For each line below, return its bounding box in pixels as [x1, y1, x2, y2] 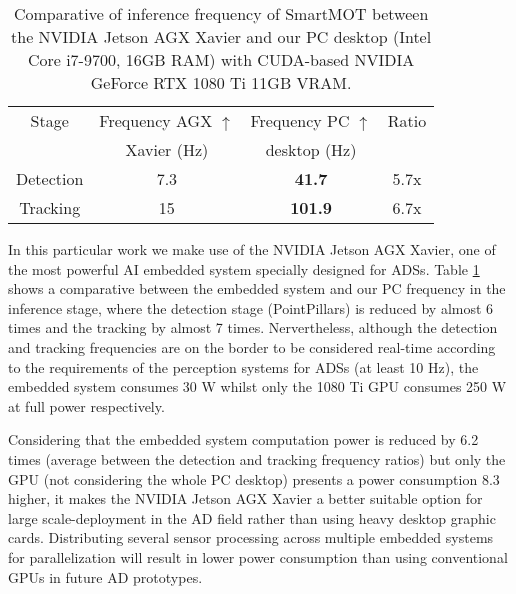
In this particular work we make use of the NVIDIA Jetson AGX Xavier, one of [8, 239, 496, 259]
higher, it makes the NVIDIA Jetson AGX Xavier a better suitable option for [8, 488, 483, 509]
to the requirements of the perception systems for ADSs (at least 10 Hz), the [8, 356, 479, 377]
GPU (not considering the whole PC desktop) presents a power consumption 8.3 [8, 468, 500, 489]
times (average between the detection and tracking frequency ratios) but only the [8, 448, 506, 469]
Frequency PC [250, 109, 350, 132]
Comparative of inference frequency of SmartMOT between [13, 2, 429, 25]
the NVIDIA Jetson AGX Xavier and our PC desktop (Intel [11, 25, 432, 48]
